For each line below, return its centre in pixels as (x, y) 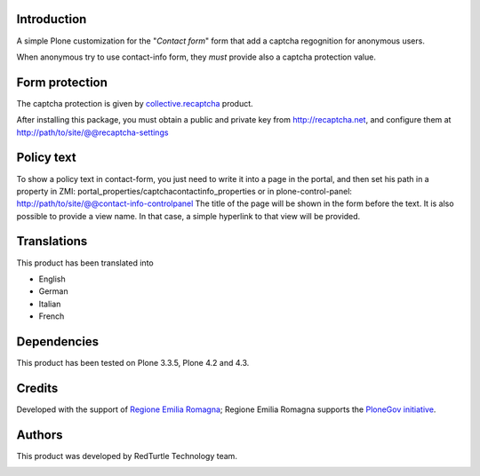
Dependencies (58, 341)
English (52, 279)
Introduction (52, 19)
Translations (52, 241)
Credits (37, 388)
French (52, 316)
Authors (40, 435)
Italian (50, 304)
